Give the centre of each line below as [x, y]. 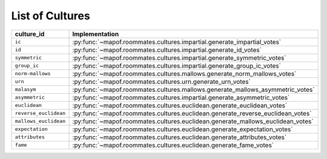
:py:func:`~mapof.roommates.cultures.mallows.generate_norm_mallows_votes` [184, 74]
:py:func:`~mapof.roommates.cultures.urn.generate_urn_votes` [162, 82]
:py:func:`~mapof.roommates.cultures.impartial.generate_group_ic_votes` [177, 65]
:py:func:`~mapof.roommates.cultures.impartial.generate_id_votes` [167, 50]
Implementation [96, 34]
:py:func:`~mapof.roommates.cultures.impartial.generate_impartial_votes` [177, 42]
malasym [25, 90]
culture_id [30, 34]
